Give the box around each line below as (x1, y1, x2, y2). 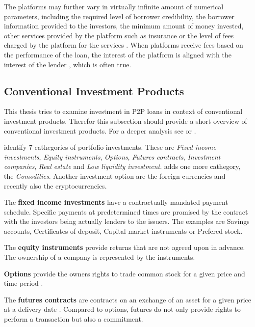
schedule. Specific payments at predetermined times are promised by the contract (4, 206, 248, 217)
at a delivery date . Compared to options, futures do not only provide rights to (4, 304, 241, 314)
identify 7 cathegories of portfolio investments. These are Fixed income (4, 142, 216, 152)
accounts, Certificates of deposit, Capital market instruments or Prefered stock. (4, 225, 243, 236)
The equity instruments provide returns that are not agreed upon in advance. (4, 242, 245, 252)
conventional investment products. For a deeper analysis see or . (4, 125, 196, 136)
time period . (4, 278, 43, 288)
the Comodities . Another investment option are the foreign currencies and (4, 170, 226, 181)
